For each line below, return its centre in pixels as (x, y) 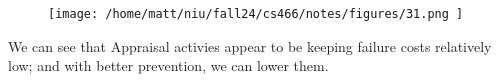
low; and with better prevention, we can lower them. (168, 65)
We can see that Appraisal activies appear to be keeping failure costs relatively (250, 45)
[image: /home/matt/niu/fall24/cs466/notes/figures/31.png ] (256, 14)
